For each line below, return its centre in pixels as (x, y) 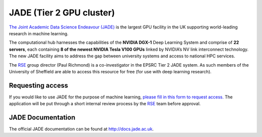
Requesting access (39, 85)
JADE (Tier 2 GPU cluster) (62, 13)
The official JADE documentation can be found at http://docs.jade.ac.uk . (81, 129)
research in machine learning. (39, 33)
